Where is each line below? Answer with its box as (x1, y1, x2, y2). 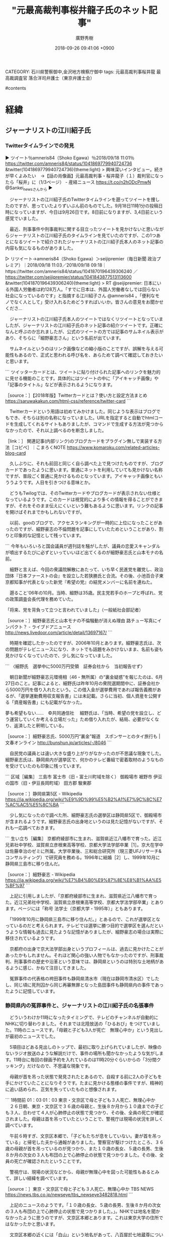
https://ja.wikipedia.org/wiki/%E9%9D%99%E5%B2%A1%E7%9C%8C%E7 (5, 796, 162, 802)
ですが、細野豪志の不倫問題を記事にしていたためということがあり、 (18, 526, 159, 532)
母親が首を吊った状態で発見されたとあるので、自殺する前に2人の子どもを (9, 1073, 162, 1080)
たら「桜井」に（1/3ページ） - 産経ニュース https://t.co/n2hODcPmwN (5, 179, 151, 185)
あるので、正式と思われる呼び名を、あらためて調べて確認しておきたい (18, 352, 163, 358)
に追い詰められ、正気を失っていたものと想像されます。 (5, 1086, 120, 1092)
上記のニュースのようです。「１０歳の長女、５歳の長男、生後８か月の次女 (9, 1202, 161, 1208)
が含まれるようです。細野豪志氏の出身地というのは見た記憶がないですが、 (5, 818, 159, 824)
